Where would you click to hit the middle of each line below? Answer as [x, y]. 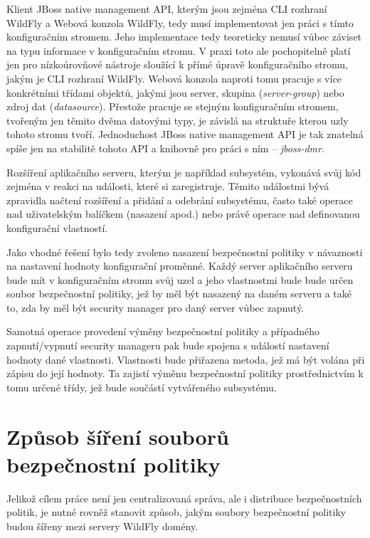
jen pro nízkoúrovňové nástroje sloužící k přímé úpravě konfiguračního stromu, [178, 64]
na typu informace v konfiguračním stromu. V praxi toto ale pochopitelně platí [179, 50]
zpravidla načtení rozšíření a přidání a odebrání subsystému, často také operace [180, 200]
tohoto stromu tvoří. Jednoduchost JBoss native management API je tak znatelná [185, 134]
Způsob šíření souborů [118, 436]
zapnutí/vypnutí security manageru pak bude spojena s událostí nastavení [168, 346]
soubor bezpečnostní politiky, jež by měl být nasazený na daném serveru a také [179, 294]
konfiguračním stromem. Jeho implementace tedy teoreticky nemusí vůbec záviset [184, 37]
